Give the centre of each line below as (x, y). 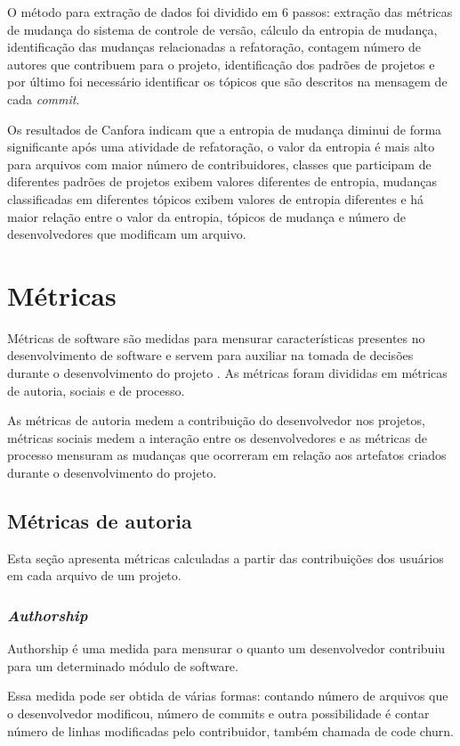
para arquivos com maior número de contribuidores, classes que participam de (219, 164)
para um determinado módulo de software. (123, 665)
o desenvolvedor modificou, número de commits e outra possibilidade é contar (218, 713)
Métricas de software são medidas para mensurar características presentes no (216, 337)
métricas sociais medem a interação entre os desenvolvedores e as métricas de (218, 437)
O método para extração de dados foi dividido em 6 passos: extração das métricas (230, 12)
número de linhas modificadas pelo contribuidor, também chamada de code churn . (231, 730)
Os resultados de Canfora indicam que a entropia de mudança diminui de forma (225, 129)
